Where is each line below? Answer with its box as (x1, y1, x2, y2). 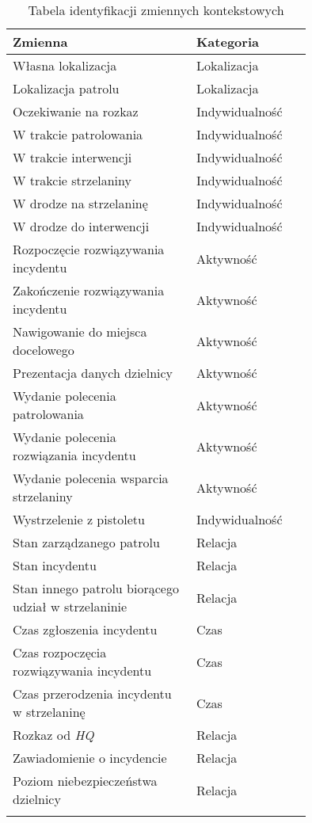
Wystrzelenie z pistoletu (13, 510, 145, 528)
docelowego (13, 341, 74, 359)
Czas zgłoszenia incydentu (13, 620, 158, 638)
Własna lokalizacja (13, 56, 117, 74)
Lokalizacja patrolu (13, 79, 120, 97)
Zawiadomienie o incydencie (13, 749, 167, 767)
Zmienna (13, 32, 68, 51)
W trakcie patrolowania (13, 125, 143, 143)
